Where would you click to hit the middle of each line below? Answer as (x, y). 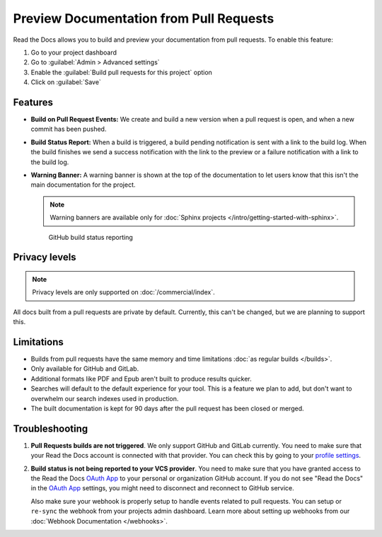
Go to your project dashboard (74, 52)
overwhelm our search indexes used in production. (105, 398)
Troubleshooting (51, 428)
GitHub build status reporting (91, 237)
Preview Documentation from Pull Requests (144, 18)
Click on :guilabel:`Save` (66, 82)
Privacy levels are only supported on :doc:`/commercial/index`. (123, 292)
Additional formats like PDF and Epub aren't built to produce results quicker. (141, 379)
